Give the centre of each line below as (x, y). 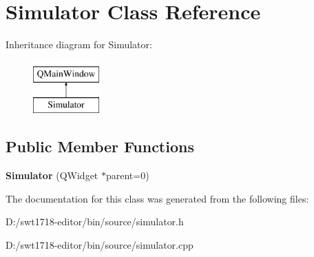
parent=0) (127, 175)
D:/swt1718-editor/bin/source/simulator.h (95, 222)
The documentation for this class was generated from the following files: (157, 198)
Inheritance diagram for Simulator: (79, 44)
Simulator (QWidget (52, 175)
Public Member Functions (100, 146)
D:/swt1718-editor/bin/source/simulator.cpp (100, 244)
